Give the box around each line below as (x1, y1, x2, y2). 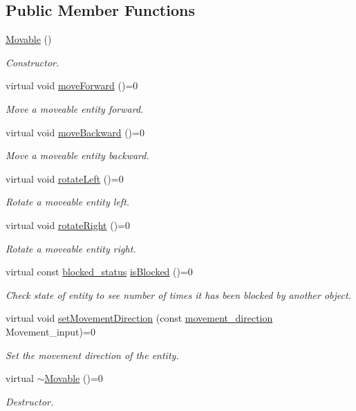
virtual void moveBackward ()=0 (6, 125, 144, 139)
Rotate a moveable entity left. (6, 194, 130, 209)
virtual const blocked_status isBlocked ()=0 (6, 264, 193, 279)
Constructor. (6, 55, 59, 69)
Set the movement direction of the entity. (6, 347, 179, 362)
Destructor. (6, 394, 54, 408)
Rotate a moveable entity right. (6, 241, 136, 255)
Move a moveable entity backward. (6, 148, 149, 163)
